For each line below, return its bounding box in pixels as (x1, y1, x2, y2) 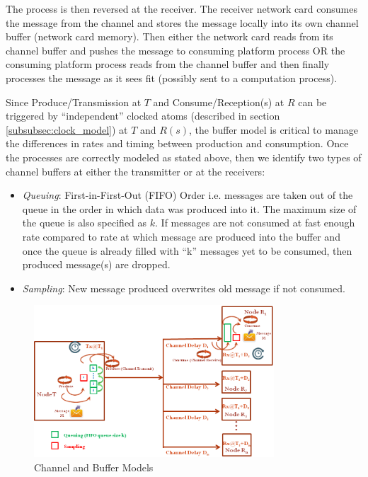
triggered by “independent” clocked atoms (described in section (6, 108, 280, 123)
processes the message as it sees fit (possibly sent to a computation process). (6, 70, 338, 85)
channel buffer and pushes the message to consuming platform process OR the (6, 42, 345, 57)
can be (298, 94, 327, 109)
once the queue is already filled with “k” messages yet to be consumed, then (22, 243, 352, 258)
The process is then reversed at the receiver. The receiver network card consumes (6, 1, 357, 16)
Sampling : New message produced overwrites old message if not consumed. (22, 280, 345, 295)
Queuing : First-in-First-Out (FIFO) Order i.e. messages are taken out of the (22, 188, 353, 202)
